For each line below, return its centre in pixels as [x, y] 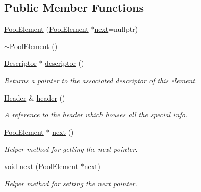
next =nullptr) [116, 29]
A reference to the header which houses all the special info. [96, 115]
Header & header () [35, 97]
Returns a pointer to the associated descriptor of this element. [101, 80]
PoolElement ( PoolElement [46, 29]
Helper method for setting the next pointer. [71, 183]
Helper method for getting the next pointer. [71, 149]
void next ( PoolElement [41, 166]
